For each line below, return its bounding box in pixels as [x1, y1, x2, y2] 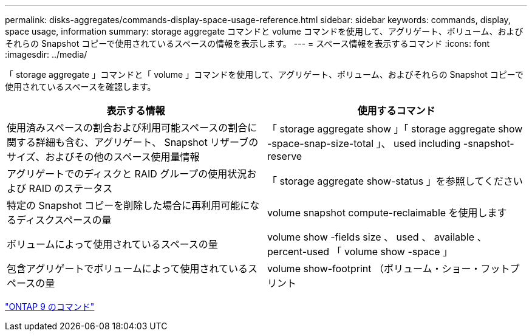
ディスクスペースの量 [16, 214, 112, 226]
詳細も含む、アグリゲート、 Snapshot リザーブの [36, 136, 259, 148]
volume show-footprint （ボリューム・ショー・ [267, 262, 481, 275]
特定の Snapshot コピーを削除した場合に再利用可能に [7, 199, 250, 211]
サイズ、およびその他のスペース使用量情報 [7, 151, 200, 163]
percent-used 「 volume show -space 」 [267, 245, 453, 258]
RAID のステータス [29, 182, 113, 194]
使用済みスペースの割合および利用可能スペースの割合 [7, 122, 248, 134]
